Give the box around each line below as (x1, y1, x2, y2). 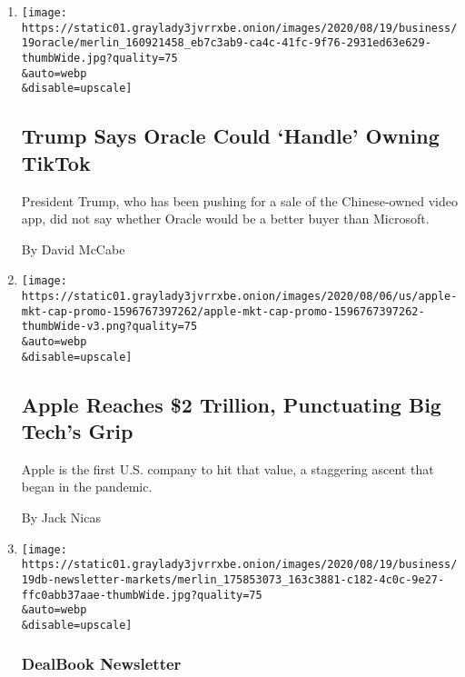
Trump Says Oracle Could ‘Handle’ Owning (21, 122, 440, 150)
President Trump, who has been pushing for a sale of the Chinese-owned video (21, 191, 458, 210)
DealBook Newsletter (21, 652, 182, 675)
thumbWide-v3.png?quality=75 (21, 320, 198, 334)
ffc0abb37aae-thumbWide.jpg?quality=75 (21, 588, 262, 602)
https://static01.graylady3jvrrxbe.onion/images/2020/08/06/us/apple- (21, 289, 458, 303)
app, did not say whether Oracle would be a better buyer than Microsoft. (21, 209, 430, 228)
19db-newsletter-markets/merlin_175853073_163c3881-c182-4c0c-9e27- (21, 572, 445, 586)
